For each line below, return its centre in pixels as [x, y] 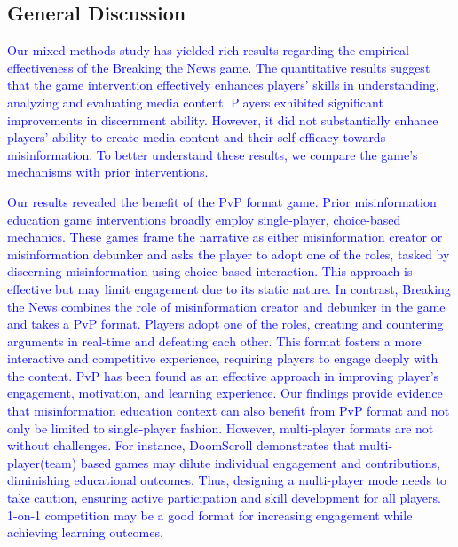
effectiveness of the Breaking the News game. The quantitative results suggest [219, 67]
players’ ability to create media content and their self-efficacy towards [197, 137]
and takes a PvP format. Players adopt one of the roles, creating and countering [225, 324]
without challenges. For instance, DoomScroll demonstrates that [182, 445]
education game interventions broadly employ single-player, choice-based [204, 219]
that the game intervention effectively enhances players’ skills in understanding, [223, 85]
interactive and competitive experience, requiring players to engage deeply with [223, 358]
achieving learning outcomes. [85, 532]
